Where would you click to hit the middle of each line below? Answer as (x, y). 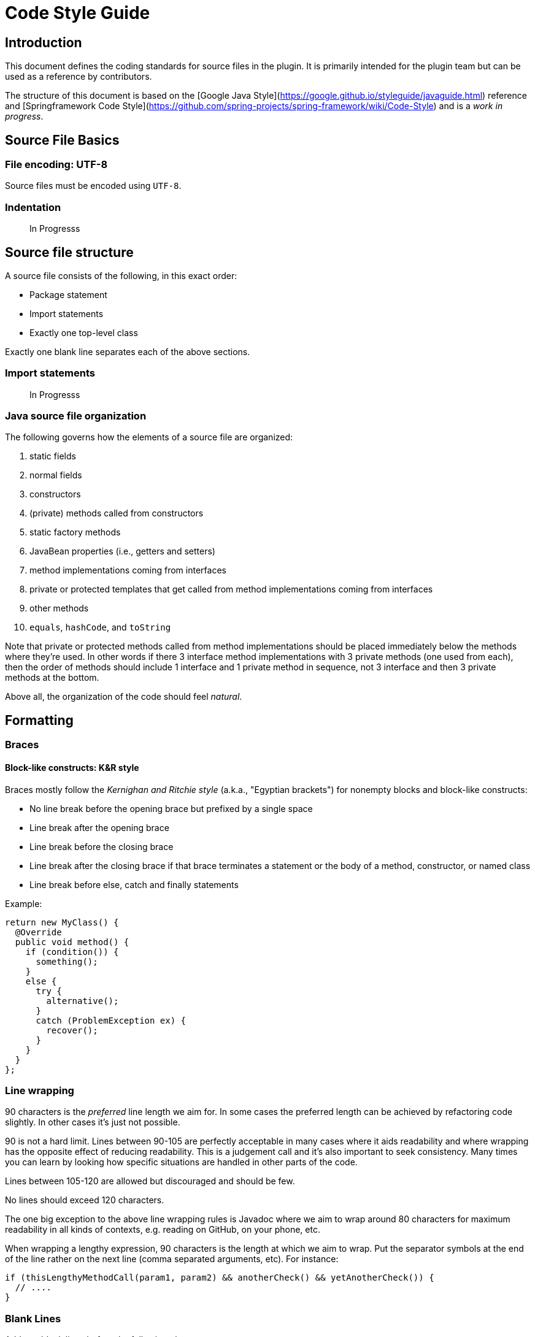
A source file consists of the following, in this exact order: (121, 275)
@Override (38, 932)
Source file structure (69, 252)
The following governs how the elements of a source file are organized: (149, 437)
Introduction (44, 42)
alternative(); (83, 1001)
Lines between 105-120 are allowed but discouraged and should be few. (150, 1181)
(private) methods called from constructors (117, 513)
